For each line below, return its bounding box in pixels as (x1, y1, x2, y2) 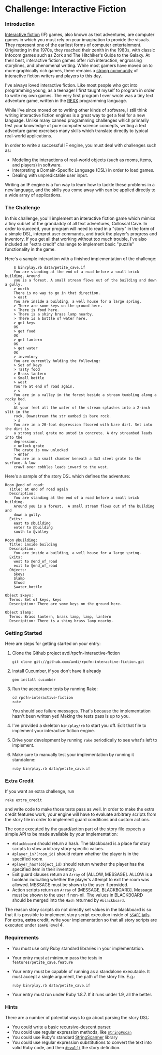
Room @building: (5, 538, 38, 543)
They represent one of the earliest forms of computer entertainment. (5, 42, 142, 48)
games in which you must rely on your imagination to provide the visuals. (5, 37, 150, 43)
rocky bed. (5, 396, 27, 401)
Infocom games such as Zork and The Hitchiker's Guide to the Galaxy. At (5, 52, 150, 58)
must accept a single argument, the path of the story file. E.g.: (12, 973, 135, 979)
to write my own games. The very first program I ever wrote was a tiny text (5, 93, 154, 99)
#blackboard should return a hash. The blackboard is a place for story (12, 841, 150, 846)
